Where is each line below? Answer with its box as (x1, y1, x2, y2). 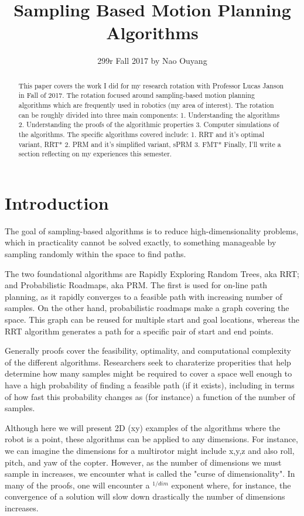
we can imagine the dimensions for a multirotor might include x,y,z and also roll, (5, 444, 295, 456)
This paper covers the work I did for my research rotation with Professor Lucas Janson (18, 80, 284, 90)
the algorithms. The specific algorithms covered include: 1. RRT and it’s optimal (18, 129, 264, 139)
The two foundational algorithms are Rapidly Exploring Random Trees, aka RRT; (5, 267, 299, 279)
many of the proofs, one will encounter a (5, 479, 150, 491)
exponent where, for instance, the (171, 479, 291, 491)
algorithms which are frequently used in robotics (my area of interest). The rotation (18, 100, 274, 110)
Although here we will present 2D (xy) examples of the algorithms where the (5, 421, 281, 433)
